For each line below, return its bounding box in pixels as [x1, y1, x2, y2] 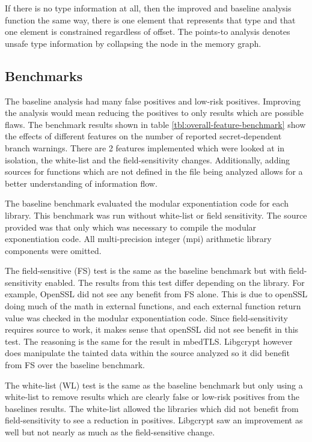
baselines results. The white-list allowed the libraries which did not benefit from [5, 402, 299, 414]
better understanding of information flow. [5, 177, 158, 189]
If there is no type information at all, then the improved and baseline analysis [5, 2, 292, 14]
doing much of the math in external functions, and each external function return [5, 300, 301, 312]
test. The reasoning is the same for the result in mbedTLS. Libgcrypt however [5, 335, 293, 347]
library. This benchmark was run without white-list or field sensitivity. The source [5, 208, 307, 221]
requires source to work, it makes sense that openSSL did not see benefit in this [5, 323, 299, 336]
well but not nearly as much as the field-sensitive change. [5, 426, 215, 438]
